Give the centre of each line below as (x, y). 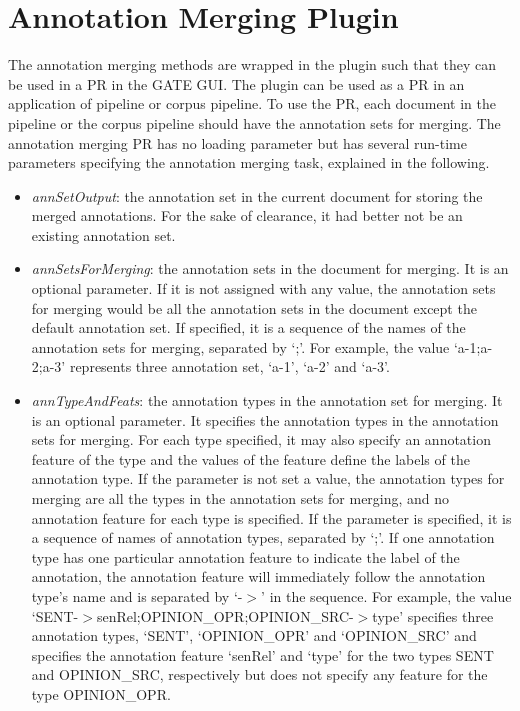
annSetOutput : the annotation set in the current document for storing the (257, 195)
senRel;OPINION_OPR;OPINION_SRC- (225, 615)
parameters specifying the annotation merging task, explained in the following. (249, 162)
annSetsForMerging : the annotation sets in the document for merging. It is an (270, 268)
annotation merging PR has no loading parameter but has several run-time (237, 142)
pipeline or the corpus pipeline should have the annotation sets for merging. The (254, 122)
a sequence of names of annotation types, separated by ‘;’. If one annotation (263, 537)
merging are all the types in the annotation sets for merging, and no (240, 498)
